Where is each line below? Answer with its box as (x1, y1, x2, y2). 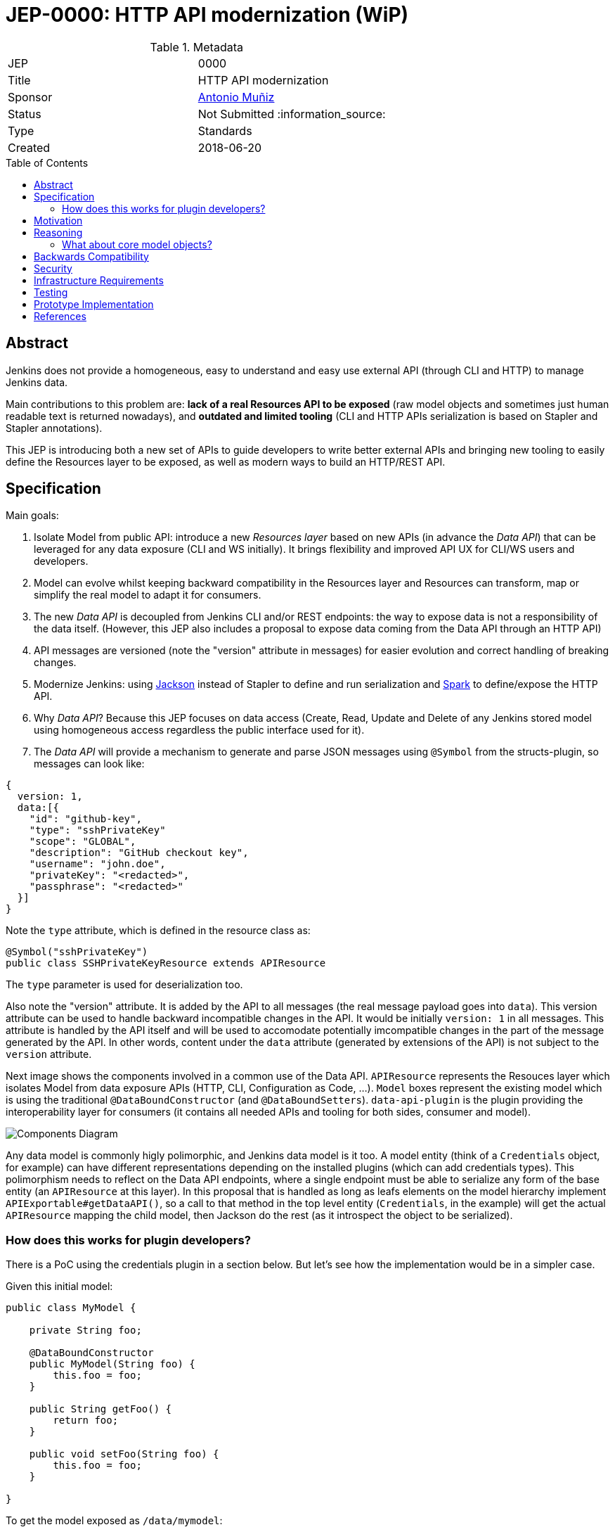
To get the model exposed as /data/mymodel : (6, 1514, 223, 1527)
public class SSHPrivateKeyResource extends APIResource (6, 957, 326, 969)
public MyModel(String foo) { (29, 1358, 195, 1370)
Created (8, 140, 51, 155)
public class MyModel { (6, 1302, 136, 1314)
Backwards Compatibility (34, 250, 149, 262)
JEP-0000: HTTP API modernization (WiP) (6, 3, 409, 27)
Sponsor (8, 89, 53, 104)
